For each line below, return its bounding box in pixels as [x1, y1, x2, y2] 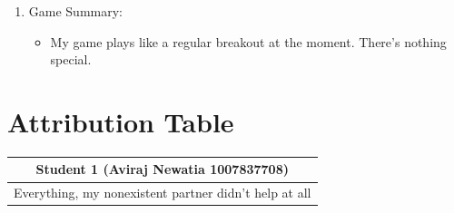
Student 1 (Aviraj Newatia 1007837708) [35, 160, 289, 179]
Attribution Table [7, 102, 234, 140]
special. [50, 50, 92, 69]
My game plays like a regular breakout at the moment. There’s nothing [50, 32, 447, 51]
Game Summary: [28, 2, 123, 20]
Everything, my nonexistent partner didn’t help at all [14, 183, 311, 202]
